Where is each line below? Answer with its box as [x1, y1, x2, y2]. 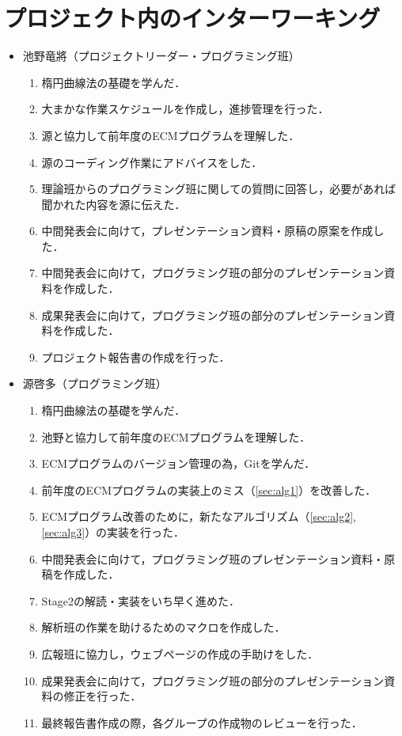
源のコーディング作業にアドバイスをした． [41, 154, 263, 170]
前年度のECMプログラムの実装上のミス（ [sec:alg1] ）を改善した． [41, 481, 377, 498]
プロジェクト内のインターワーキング [4, 2, 381, 34]
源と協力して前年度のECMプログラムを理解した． [41, 127, 300, 143]
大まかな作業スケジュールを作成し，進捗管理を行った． [41, 101, 329, 117]
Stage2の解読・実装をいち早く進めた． [41, 592, 241, 609]
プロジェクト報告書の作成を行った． [41, 348, 230, 365]
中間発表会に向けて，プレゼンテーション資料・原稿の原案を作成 [41, 222, 374, 239]
